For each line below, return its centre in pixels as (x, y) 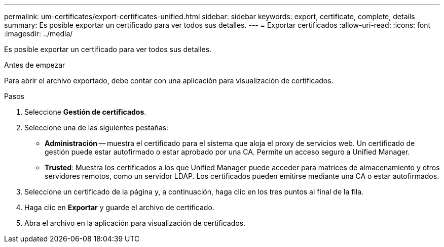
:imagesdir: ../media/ (39, 34)
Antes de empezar (35, 65)
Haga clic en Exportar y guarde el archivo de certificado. (119, 207)
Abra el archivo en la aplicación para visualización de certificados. (135, 223)
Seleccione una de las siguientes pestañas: (97, 128)
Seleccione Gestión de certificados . (85, 112)
